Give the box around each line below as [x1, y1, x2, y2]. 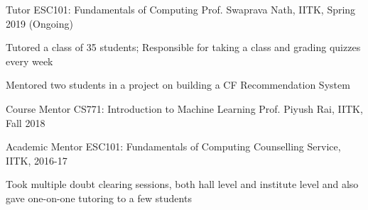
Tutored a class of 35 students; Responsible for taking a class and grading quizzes [6, 40, 361, 55]
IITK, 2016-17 [6, 153, 67, 167]
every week [6, 53, 53, 68]
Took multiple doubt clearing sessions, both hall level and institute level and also [6, 177, 359, 192]
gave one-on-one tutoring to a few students [6, 190, 192, 205]
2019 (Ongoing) [6, 16, 73, 31]
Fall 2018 [6, 115, 45, 130]
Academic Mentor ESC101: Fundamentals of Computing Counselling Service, [6, 139, 341, 154]
